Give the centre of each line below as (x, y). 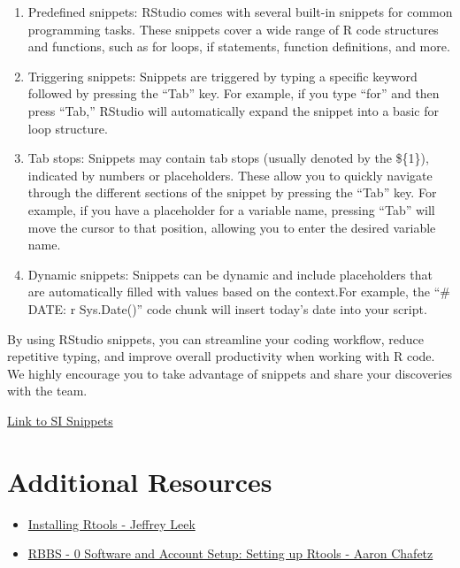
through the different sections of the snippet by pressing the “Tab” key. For (232, 192)
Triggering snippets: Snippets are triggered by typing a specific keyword (222, 76)
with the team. (47, 391)
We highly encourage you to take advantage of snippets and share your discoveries (230, 373)
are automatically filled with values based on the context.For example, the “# (239, 292)
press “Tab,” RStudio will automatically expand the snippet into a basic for (233, 110)
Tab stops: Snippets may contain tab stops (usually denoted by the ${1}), (228, 158)
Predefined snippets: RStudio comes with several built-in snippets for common (240, 12)
